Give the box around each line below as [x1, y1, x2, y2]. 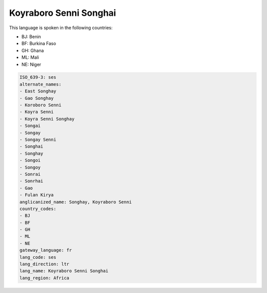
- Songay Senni [19, 137, 56, 142]
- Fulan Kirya [19, 192, 54, 198]
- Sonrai [19, 171, 41, 177]
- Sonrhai [19, 178, 44, 184]
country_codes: [19, 206, 56, 211]
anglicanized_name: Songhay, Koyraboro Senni [19, 199, 132, 205]
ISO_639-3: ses [19, 75, 56, 80]
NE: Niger [21, 61, 42, 67]
